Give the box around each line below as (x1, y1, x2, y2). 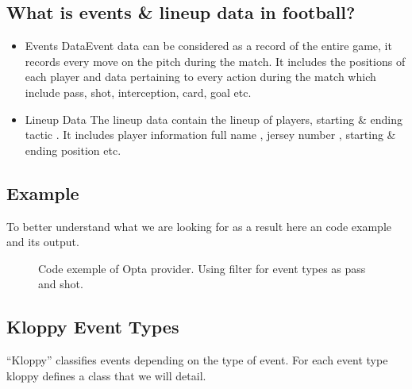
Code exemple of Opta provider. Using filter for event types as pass (38, 260, 366, 276)
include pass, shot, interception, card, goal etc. (25, 83, 252, 100)
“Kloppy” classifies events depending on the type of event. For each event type (6, 352, 388, 368)
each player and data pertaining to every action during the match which (25, 68, 376, 85)
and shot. (38, 275, 83, 292)
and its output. (6, 233, 79, 250)
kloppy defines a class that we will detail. (6, 367, 206, 383)
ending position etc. (25, 141, 121, 158)
